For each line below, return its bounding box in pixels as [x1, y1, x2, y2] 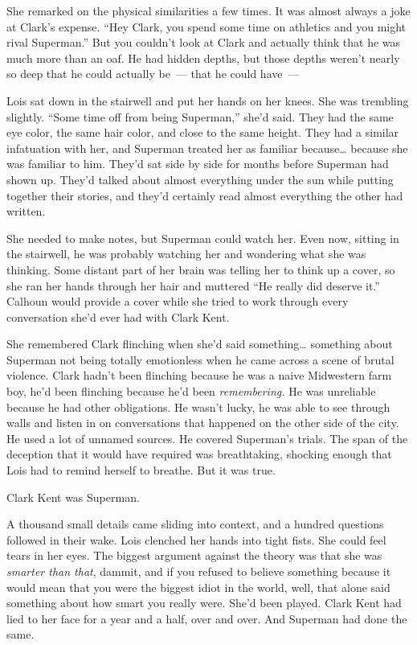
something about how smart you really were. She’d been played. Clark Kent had [6, 594, 402, 611]
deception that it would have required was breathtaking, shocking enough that [6, 446, 392, 462]
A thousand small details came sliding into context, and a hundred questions [6, 516, 384, 532]
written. [6, 203, 46, 220]
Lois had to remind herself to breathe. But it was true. [6, 462, 276, 479]
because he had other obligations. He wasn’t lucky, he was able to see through [6, 398, 390, 415]
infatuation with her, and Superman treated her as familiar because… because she [6, 139, 408, 156]
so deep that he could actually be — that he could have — [6, 65, 300, 82]
